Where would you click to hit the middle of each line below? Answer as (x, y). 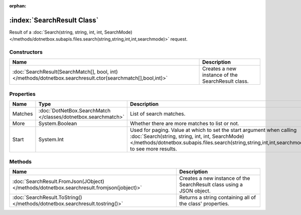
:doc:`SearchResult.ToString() (47, 197)
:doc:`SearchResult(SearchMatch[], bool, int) (65, 72)
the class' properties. (204, 203)
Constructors (26, 52)
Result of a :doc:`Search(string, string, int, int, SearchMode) (71, 32)
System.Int (51, 139)
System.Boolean (58, 124)
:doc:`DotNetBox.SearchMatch (74, 111)
